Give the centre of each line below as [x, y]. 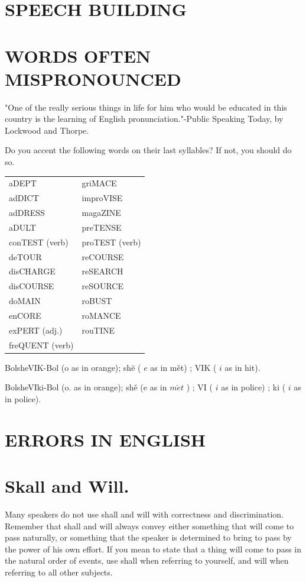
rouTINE [98, 330]
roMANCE [101, 315]
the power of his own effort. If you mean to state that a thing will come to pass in [153, 549]
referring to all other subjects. [59, 572]
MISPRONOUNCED [93, 78]
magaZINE [101, 213]
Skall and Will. [67, 486]
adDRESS [27, 213]
